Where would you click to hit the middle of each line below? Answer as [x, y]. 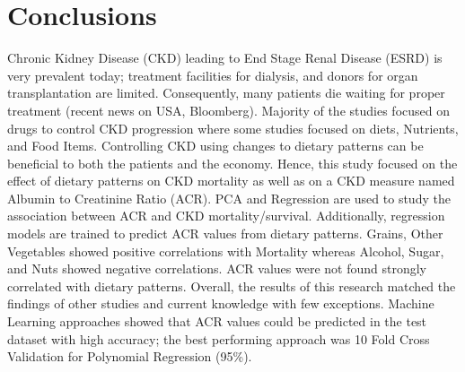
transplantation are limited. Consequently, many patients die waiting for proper [226, 93]
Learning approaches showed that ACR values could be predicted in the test [217, 321]
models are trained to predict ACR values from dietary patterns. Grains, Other [225, 234]
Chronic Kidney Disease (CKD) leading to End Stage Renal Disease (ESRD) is [225, 58]
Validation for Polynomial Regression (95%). [130, 356]
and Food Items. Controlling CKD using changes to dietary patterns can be [215, 146]
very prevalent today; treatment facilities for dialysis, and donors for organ [213, 75]
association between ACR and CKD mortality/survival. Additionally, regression [226, 216]
